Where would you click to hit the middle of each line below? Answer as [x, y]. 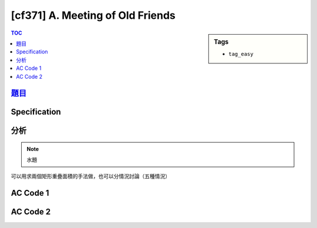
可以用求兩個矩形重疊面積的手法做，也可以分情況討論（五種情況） [90, 176]
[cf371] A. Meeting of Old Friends [93, 15]
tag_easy [241, 54]
